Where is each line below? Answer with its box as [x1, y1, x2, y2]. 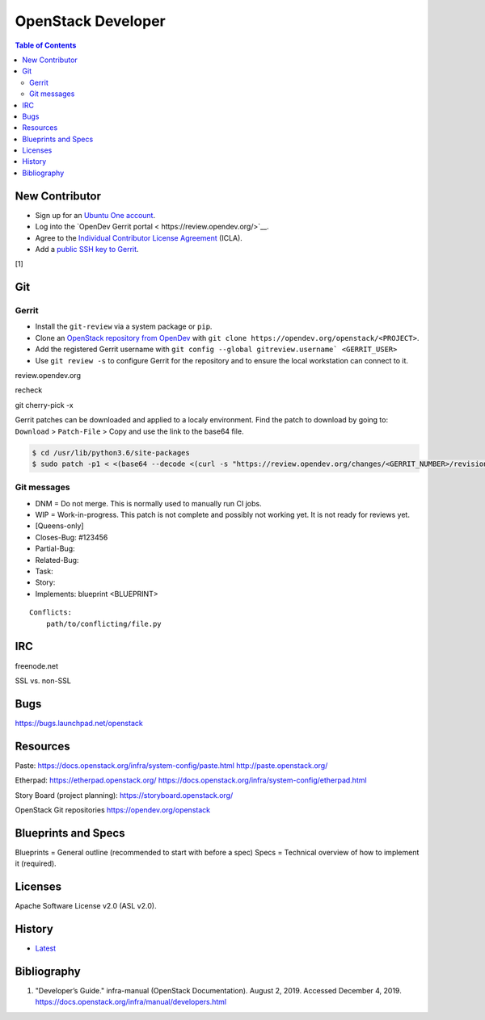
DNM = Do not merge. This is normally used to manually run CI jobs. [35, 498, 262, 508]
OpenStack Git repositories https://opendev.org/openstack [15, 804, 210, 815]
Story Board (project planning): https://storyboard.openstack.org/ [15, 790, 234, 800]
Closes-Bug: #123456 [35, 532, 108, 542]
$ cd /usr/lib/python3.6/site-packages [32, 448, 190, 457]
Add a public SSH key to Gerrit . [35, 244, 139, 254]
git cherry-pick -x [15, 400, 74, 409]
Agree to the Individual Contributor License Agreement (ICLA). [35, 233, 242, 242]
